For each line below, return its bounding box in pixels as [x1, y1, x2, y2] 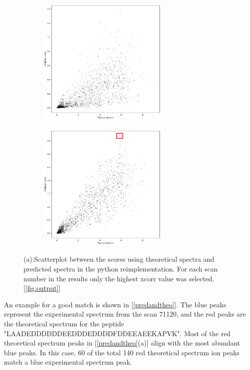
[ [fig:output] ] [23, 283, 61, 293]
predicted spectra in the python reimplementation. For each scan [23, 263, 218, 273]
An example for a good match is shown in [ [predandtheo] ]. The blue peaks [4, 299, 227, 309]
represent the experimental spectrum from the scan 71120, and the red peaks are [4, 309, 246, 319]
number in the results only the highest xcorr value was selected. [23, 273, 214, 283]
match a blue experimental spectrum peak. [4, 357, 132, 367]
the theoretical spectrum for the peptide [4, 318, 124, 328]
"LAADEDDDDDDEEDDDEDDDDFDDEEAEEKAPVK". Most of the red [4, 328, 231, 338]
